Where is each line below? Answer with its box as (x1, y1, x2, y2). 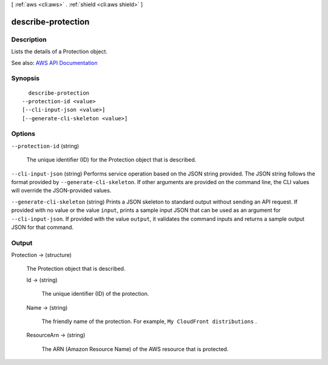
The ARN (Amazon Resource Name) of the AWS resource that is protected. (41, 345, 229, 352)
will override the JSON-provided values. (11, 187, 112, 194)
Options (11, 129, 36, 138)
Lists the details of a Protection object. (11, 48, 108, 55)
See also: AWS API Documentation (11, 59, 98, 66)
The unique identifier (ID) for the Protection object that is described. (26, 156, 197, 163)
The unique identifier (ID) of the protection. (41, 290, 149, 298)
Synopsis (11, 74, 39, 83)
